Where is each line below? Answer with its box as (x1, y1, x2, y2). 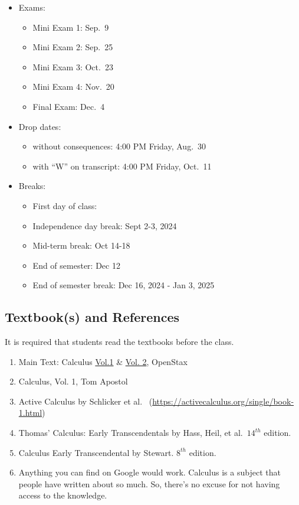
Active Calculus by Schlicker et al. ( (18, 395, 153, 407)
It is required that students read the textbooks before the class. (5, 335, 234, 348)
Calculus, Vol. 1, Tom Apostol (18, 375, 128, 387)
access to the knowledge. (18, 489, 107, 501)
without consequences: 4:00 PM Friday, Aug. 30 (32, 140, 206, 152)
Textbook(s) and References (5, 308, 180, 326)
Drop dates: (18, 120, 61, 132)
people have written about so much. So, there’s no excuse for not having (18, 477, 280, 490)
